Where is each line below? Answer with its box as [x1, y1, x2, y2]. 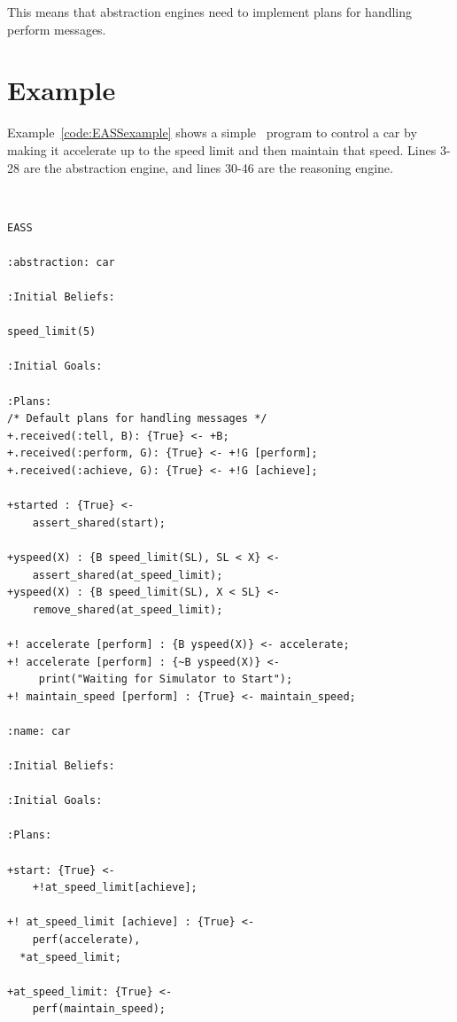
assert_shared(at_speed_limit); [32, 568, 223, 581]
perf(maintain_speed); [32, 1002, 166, 1016]
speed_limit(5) [7, 325, 97, 339]
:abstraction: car [7, 255, 115, 269]
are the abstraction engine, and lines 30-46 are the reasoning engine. [23, 158, 393, 176]
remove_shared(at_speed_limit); [32, 603, 223, 616]
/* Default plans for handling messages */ [7, 412, 267, 425]
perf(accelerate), [32, 933, 141, 947]
